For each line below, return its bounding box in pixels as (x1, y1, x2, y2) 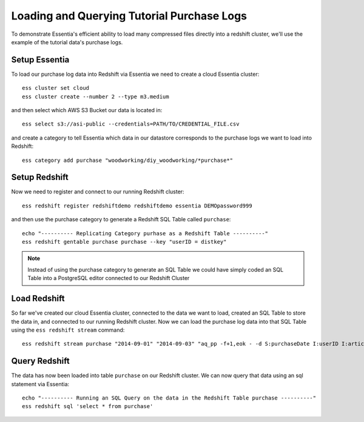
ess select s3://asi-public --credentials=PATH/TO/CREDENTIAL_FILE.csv (22, 121, 240, 127)
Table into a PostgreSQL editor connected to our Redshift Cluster (27, 275, 190, 282)
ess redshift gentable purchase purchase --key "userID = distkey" (22, 238, 227, 246)
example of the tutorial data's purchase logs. (11, 38, 123, 45)
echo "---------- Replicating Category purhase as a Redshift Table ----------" (22, 230, 269, 236)
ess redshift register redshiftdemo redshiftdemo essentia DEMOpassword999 (22, 202, 252, 209)
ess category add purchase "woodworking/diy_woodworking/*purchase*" (22, 156, 234, 164)
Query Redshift (11, 356, 70, 366)
